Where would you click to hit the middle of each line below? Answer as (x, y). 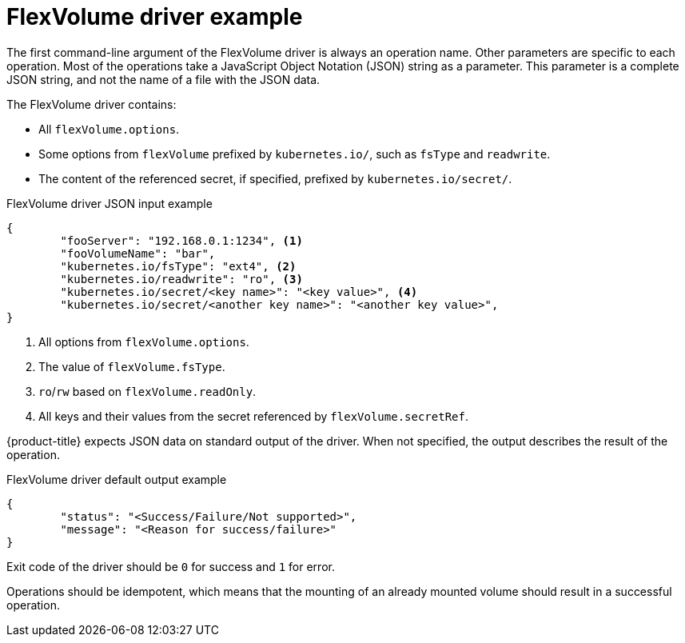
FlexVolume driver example (155, 17)
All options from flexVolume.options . (144, 341)
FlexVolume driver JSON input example (110, 203)
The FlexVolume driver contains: (92, 104)
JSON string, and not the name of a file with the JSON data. (163, 79)
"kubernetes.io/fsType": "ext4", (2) (178, 266)
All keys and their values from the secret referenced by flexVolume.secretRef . (253, 416)
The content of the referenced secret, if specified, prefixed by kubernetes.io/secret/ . (275, 178)
